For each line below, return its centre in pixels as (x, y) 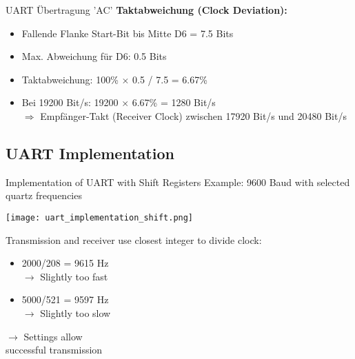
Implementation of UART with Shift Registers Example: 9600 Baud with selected (178, 182)
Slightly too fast (74, 276)
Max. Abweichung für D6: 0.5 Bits (94, 56)
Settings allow (53, 336)
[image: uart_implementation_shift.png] (100, 217)
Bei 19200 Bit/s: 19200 (70, 102)
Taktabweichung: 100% (70, 79)
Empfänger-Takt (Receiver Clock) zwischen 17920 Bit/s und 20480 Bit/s (193, 115)
